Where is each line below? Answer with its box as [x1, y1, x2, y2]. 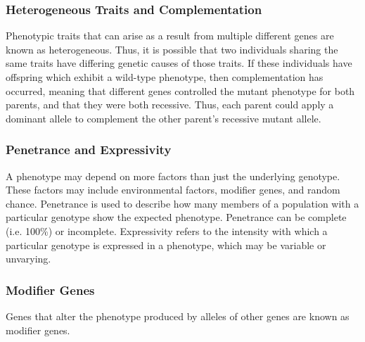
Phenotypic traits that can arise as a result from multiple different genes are [6, 28, 334, 43]
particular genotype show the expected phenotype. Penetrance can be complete [6, 210, 347, 224]
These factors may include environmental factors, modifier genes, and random [6, 182, 340, 197]
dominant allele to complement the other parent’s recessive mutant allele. [6, 110, 321, 125]
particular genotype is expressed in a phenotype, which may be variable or [6, 237, 326, 252]
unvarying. [6, 251, 51, 266]
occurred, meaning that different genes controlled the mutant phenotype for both [6, 83, 355, 98]
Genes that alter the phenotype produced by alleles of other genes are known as [6, 308, 350, 323]
